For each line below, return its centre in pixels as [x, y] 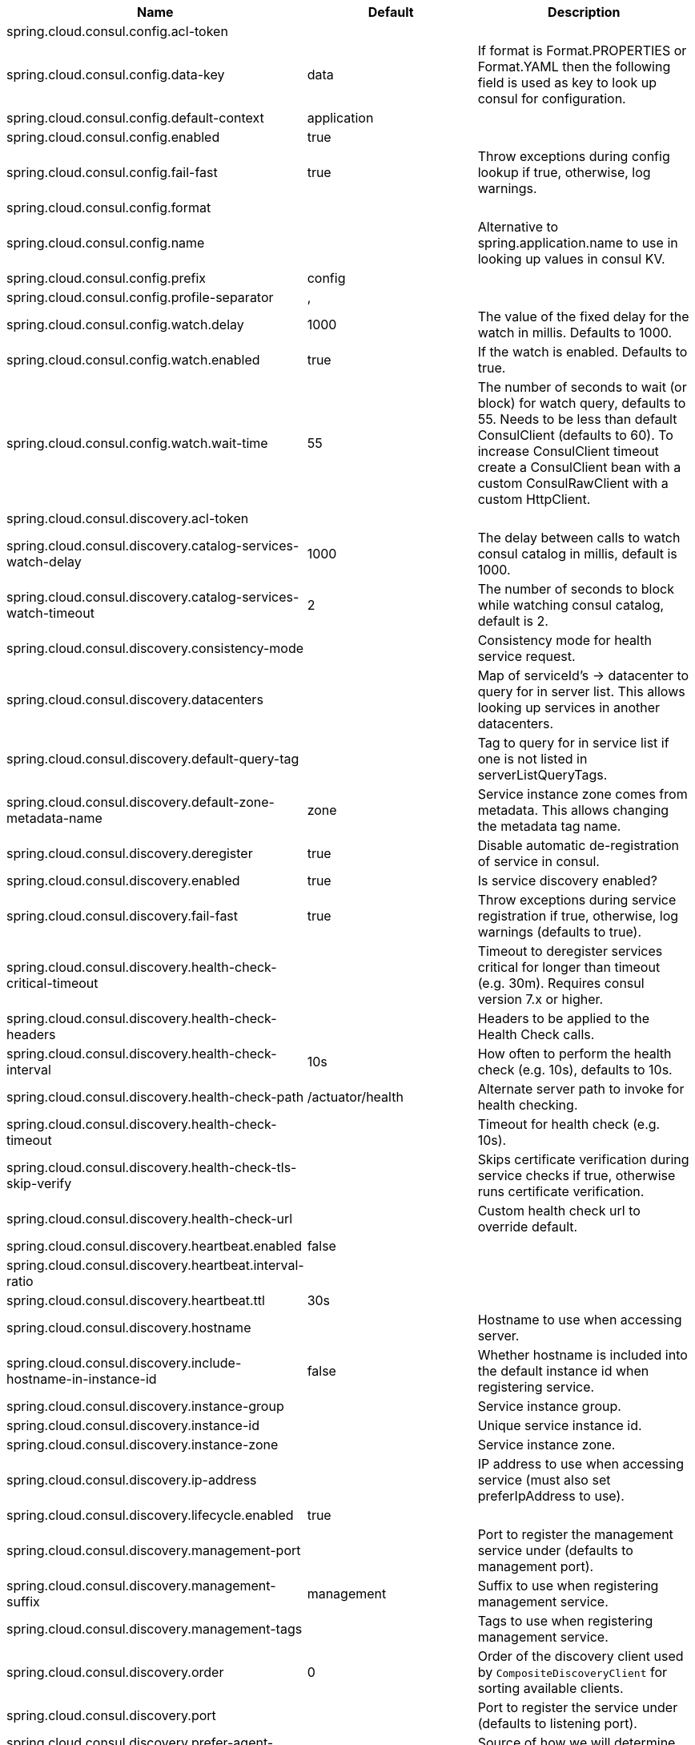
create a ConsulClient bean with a [579, 467]
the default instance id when [563, 1371]
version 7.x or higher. [540, 999]
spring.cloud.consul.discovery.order [115, 1672]
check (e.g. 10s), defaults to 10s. [575, 1070]
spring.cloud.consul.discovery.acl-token [128, 518]
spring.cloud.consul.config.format [109, 208]
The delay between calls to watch [579, 538]
